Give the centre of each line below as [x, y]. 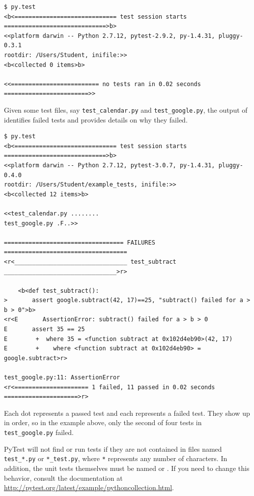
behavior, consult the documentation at [63, 478]
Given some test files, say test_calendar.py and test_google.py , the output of [126, 109]
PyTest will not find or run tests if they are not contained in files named [113, 449]
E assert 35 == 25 [44, 329]
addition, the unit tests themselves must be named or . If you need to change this [127, 468]
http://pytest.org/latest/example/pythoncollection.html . [89, 487]
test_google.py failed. [39, 432]
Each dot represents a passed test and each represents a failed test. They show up [127, 413]
